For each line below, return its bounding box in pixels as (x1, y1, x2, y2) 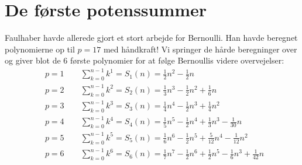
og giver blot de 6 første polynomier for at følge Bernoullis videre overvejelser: (5, 54, 284, 66)
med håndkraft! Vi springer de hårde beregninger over (103, 43, 297, 55)
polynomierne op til (5, 43, 75, 55)
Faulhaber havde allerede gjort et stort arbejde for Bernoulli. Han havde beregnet (5, 31, 298, 44)
